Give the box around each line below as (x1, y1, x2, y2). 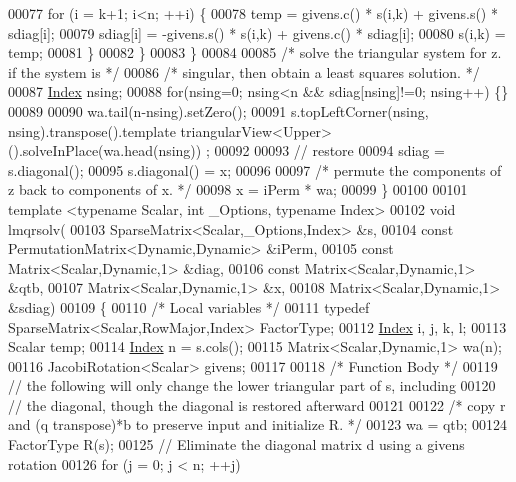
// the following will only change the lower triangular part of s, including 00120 (8, 375, 496, 396)
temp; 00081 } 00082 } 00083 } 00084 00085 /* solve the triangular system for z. (8, 42, 502, 63)
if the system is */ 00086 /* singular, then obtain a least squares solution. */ (8, 61, 480, 82)
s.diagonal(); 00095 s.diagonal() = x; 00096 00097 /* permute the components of (8, 159, 502, 180)
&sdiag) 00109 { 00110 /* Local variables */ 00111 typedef (8, 296, 370, 317)
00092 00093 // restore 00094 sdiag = (214, 140, 445, 161)
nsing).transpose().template (8, 120, 176, 141)
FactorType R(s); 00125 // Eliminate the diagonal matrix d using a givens (8, 434, 465, 455)
